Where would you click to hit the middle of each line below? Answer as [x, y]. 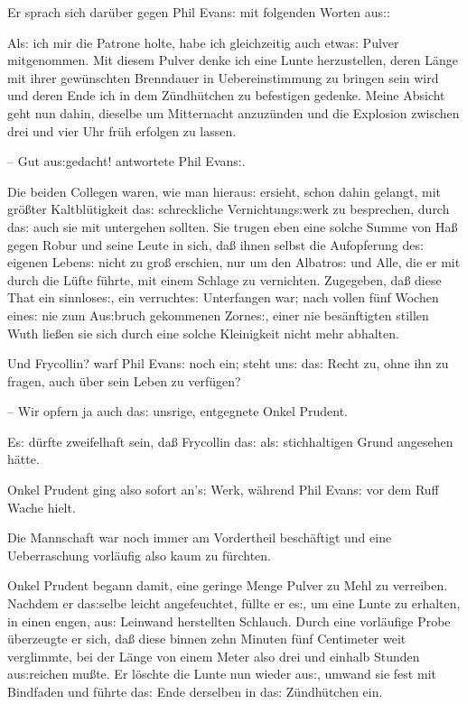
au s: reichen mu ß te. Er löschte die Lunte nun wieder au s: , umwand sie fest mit [222, 674]
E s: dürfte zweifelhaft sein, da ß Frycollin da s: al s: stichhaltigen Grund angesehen [230, 441]
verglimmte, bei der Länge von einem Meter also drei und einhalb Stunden [214, 656]
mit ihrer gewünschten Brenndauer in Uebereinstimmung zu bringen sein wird [223, 77]
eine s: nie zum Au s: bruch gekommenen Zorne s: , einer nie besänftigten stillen [218, 315]
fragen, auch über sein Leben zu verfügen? [124, 380]
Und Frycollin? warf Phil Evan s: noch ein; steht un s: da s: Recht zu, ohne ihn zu [228, 363]
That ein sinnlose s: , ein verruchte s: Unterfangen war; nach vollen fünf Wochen [223, 297]
